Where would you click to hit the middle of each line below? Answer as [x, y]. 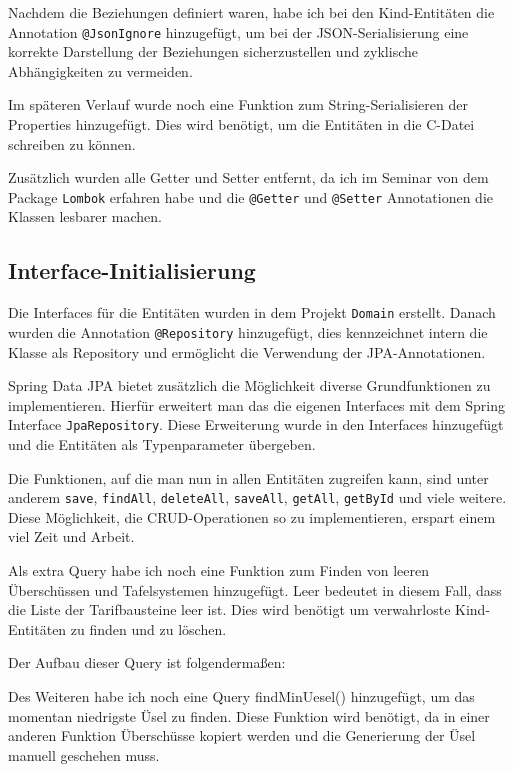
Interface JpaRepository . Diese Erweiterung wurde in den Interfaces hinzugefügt [256, 424]
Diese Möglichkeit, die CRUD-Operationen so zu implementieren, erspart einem [252, 516]
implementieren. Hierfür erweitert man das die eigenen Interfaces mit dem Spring [257, 404]
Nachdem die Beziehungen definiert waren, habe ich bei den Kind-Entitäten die [251, 12]
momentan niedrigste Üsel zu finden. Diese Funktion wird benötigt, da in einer [249, 715]
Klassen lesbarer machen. [85, 216]
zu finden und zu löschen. [148, 628]
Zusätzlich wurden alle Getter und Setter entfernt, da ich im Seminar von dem [248, 177]
